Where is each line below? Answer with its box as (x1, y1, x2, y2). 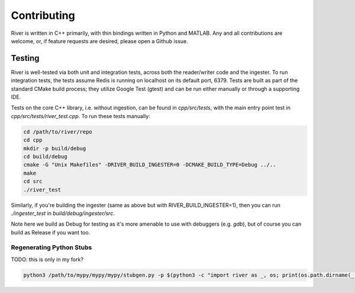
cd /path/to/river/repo (23, 128, 93, 135)
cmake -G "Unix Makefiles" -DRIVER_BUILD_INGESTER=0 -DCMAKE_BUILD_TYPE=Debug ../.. (23, 161, 276, 168)
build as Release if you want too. (11, 229, 91, 236)
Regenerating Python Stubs (11, 243, 92, 252)
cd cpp (23, 136, 43, 144)
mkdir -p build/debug (23, 145, 86, 152)
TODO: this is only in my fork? (11, 256, 84, 263)
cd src (23, 178, 43, 185)
